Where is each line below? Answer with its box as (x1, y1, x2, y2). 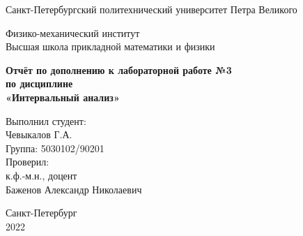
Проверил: (6, 154, 49, 169)
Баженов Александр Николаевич (6, 182, 142, 196)
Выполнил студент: (6, 113, 86, 128)
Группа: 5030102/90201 (6, 140, 104, 155)
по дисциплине (6, 76, 73, 91)
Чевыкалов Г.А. (6, 127, 72, 142)
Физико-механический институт (6, 25, 140, 40)
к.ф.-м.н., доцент (6, 168, 77, 182)
